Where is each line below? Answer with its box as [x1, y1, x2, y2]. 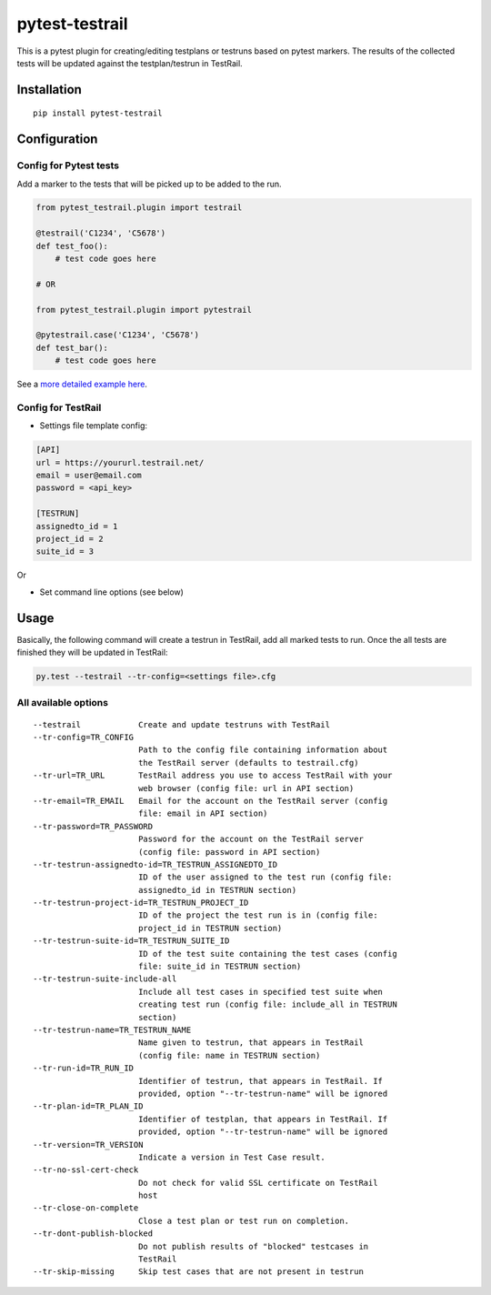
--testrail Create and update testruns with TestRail [33, 719, 331, 729]
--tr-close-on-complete [33, 1203, 139, 1213]
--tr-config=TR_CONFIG [33, 732, 135, 742]
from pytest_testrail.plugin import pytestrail [35, 305, 252, 315]
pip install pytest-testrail [33, 108, 163, 118]
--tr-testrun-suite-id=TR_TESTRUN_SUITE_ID [33, 936, 230, 946]
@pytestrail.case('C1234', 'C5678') [35, 330, 200, 340]
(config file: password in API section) [137, 847, 321, 857]
